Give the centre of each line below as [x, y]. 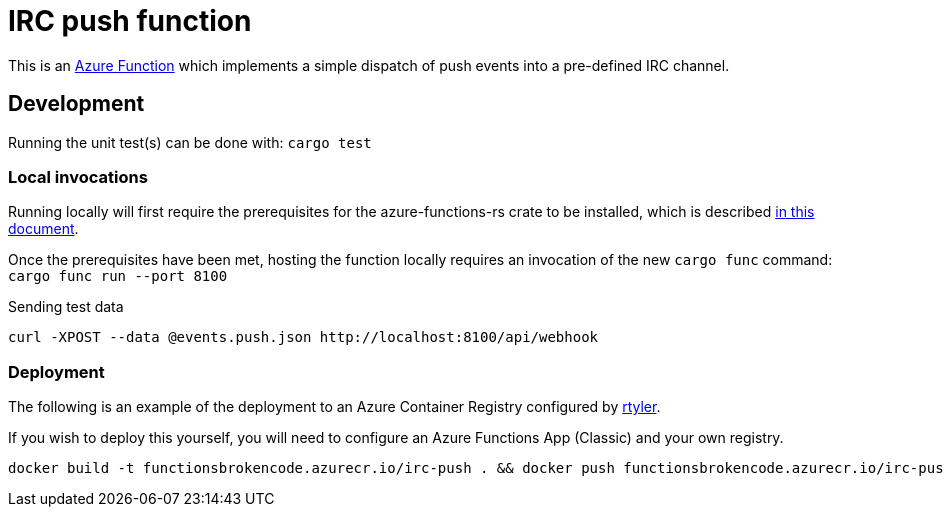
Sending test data [66, 307]
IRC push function [130, 21]
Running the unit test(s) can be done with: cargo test [190, 142]
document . [43, 229]
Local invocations [78, 176]
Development [76, 104]
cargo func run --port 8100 [118, 276]
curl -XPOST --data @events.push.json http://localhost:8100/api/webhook [303, 337]
